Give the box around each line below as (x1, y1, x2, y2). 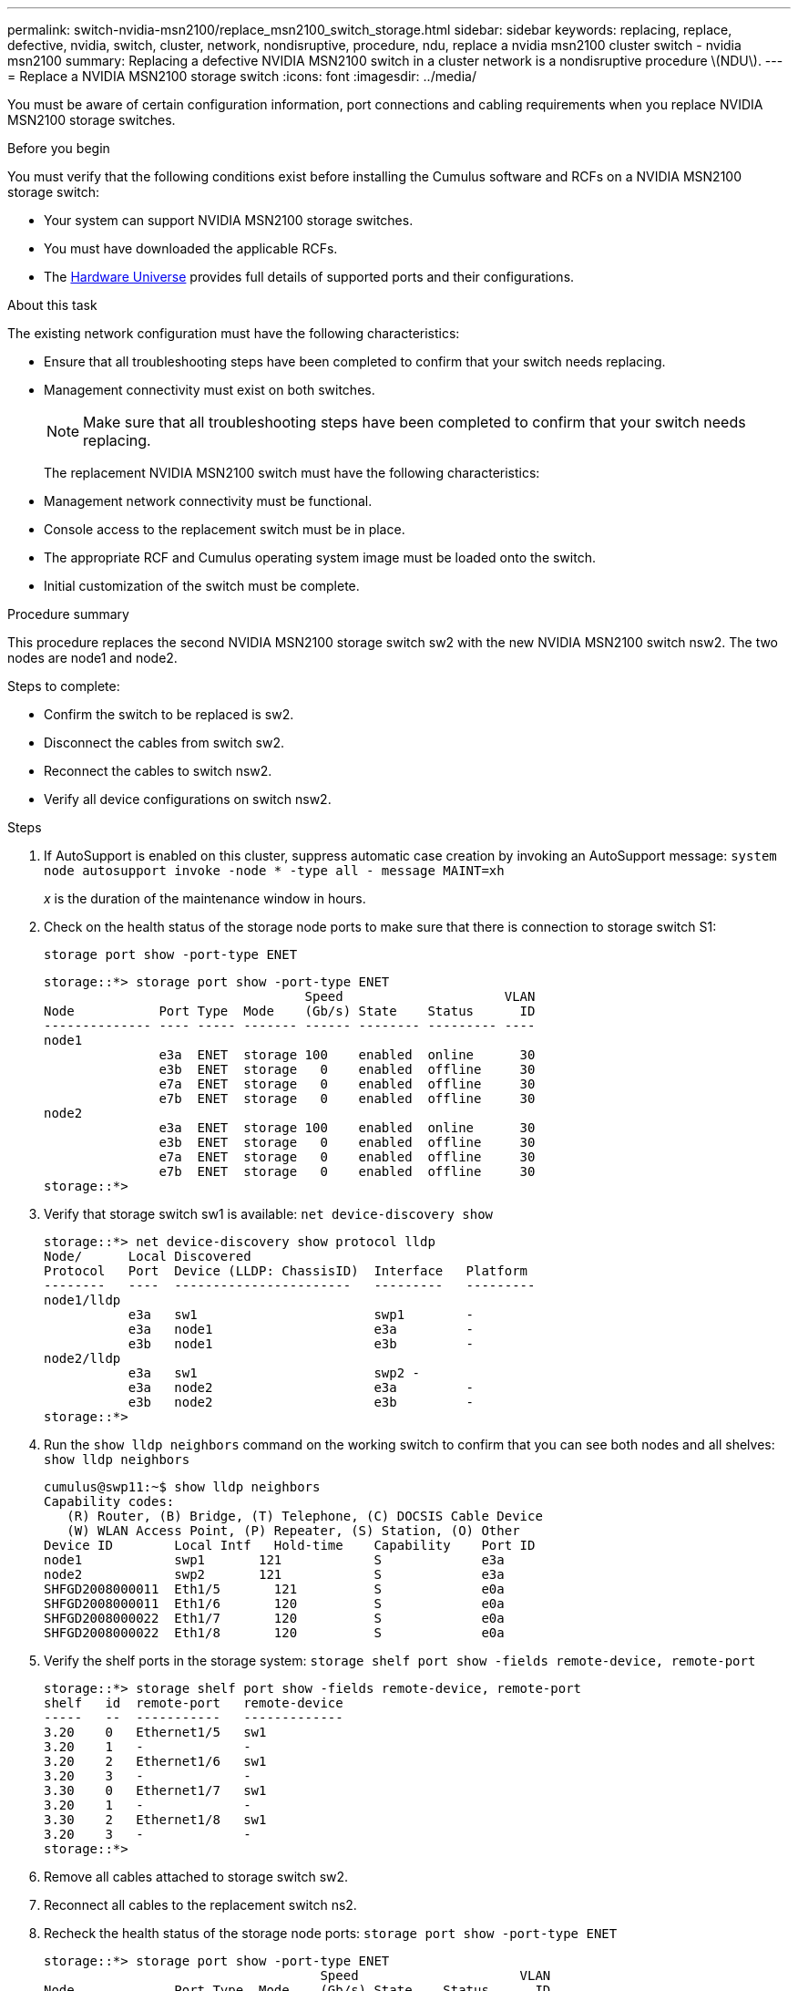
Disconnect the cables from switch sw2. (44, 735, 285, 750)
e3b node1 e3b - (128, 1336, 475, 1351)
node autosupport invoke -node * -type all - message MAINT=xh (44, 863, 505, 878)
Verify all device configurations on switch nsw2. (44, 791, 332, 807)
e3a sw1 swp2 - (128, 1366, 421, 1380)
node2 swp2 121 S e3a (44, 1567, 505, 1582)
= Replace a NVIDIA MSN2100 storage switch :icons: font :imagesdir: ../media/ (7, 68, 476, 84)
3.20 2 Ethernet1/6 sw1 (44, 1754, 267, 1769)
